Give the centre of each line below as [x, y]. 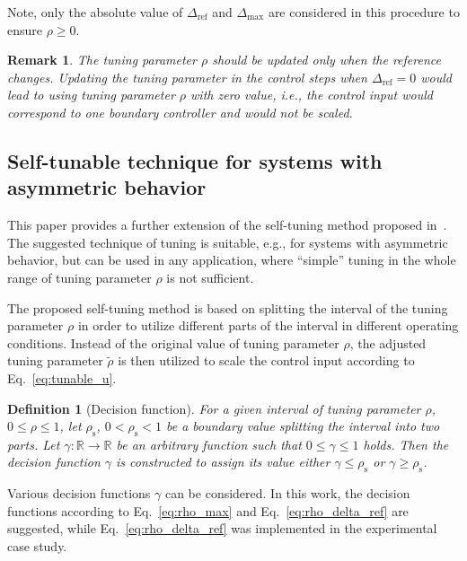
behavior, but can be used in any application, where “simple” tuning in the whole [232, 260]
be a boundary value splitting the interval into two [303, 426]
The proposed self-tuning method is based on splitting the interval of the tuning [228, 307]
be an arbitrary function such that [209, 444]
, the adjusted [388, 342]
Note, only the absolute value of [95, 12]
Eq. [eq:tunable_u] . [62, 377]
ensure [25, 29]
